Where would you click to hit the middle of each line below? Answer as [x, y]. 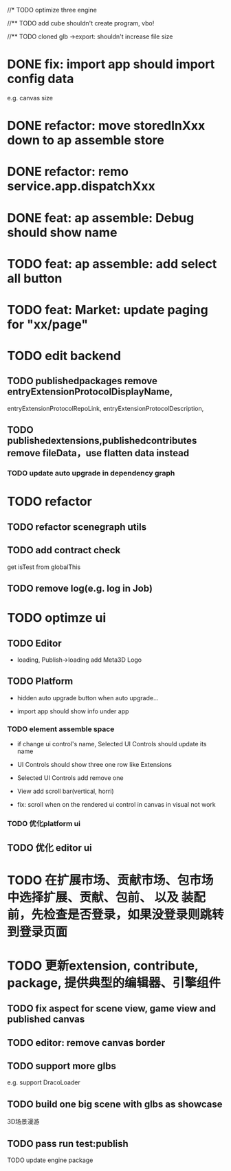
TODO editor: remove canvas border [86, 1043]
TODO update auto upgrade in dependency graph [91, 473]
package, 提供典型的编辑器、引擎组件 [114, 983]
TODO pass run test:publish [68, 1144]
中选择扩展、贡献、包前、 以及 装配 [107, 897]
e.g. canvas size [30, 98]
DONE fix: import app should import [111, 64]
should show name [62, 232]
